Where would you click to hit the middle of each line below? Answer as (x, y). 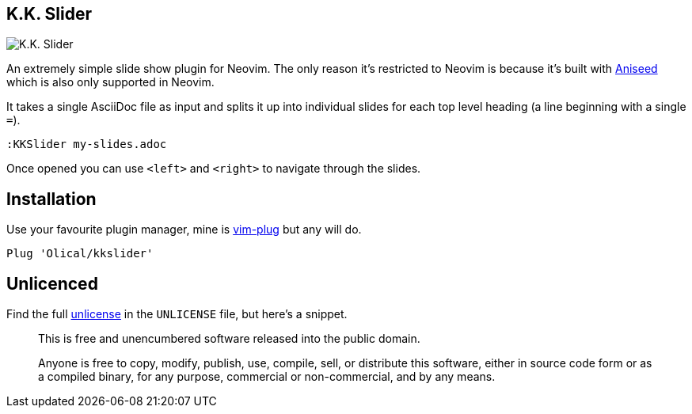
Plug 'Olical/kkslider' (80, 254)
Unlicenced (52, 283)
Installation (51, 199)
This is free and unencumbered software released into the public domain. (229, 339)
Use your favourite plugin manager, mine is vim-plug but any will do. (184, 230)
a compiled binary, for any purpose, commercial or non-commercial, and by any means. (267, 377)
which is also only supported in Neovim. (110, 82)
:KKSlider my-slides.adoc (87, 144)
